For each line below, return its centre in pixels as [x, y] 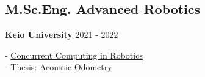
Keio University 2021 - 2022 [62, 35]
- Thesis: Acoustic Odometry [59, 67]
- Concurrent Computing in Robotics [74, 55]
